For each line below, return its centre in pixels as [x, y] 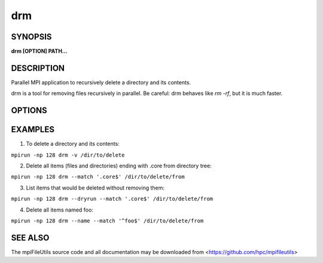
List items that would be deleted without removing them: [95, 188]
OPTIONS [29, 111]
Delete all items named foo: [60, 210]
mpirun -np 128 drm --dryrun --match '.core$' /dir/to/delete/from [112, 199]
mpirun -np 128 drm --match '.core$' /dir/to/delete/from [98, 177]
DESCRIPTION [38, 68]
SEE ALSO [30, 238]
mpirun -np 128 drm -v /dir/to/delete [68, 155]
